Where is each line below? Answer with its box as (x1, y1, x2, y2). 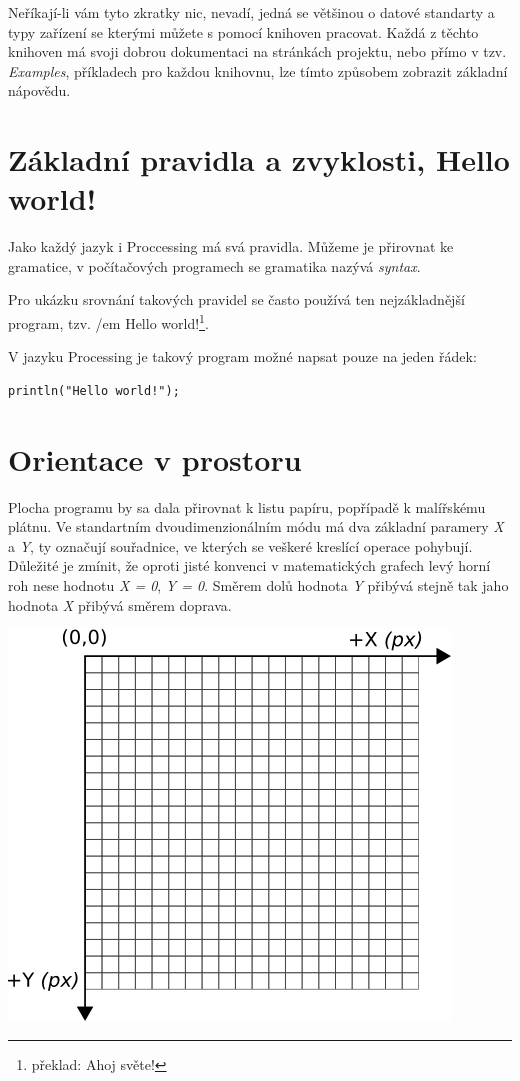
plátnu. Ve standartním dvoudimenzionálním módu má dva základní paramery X (8, 516, 504, 537)
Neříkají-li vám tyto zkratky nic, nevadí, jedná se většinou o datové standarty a (8, 2, 495, 22)
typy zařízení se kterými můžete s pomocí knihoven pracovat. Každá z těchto (8, 21, 479, 42)
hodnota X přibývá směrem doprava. (8, 594, 232, 615)
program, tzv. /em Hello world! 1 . (8, 310, 209, 333)
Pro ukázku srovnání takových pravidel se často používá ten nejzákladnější (8, 289, 465, 310)
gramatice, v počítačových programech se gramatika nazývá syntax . (8, 255, 421, 276)
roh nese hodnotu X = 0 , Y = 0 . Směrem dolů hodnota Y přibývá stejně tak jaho (8, 575, 509, 595)
